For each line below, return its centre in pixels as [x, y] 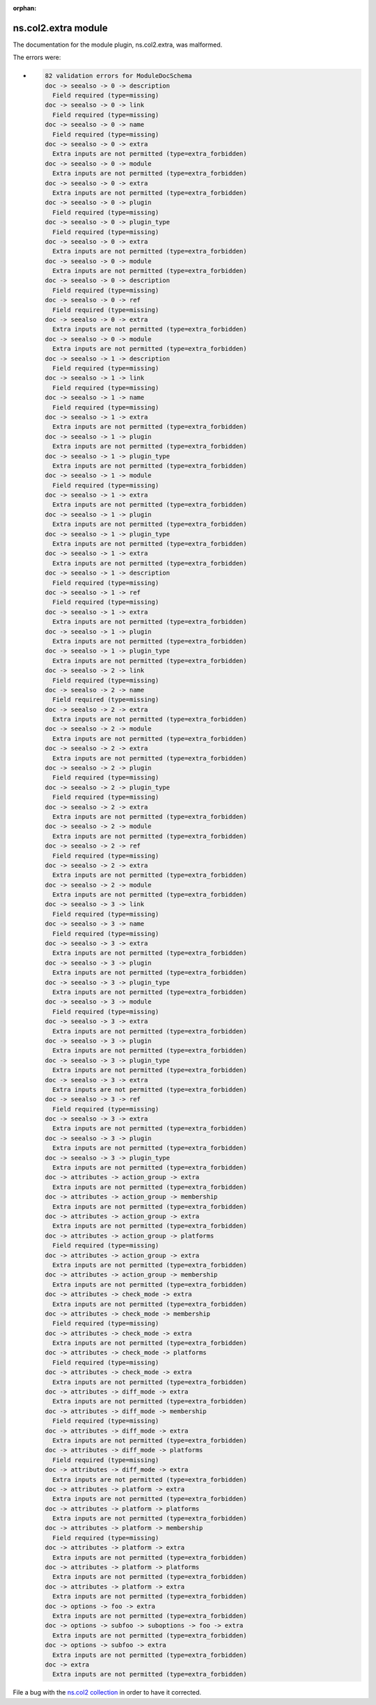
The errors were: [37, 57]
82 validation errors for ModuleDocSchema [118, 76]
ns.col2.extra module [60, 28]
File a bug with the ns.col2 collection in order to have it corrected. [107, 1692]
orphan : [25, 8]
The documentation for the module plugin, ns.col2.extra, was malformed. [118, 45]
